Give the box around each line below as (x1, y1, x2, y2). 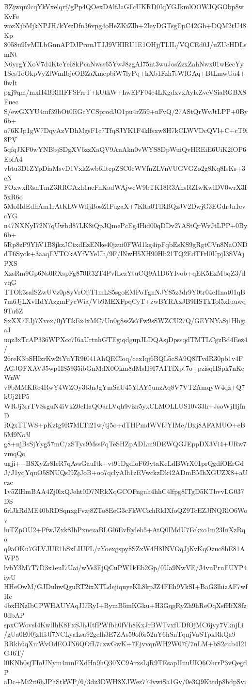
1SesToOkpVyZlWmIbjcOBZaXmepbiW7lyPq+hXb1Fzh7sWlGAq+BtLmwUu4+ (4, 68, 245, 78)
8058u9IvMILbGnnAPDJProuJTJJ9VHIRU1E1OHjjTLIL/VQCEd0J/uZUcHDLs (4, 39, 247, 49)
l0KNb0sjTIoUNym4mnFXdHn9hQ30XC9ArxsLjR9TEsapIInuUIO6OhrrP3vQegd (4, 657, 247, 667)
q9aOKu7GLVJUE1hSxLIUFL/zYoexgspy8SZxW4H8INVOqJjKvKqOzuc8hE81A (4, 543, 245, 553)
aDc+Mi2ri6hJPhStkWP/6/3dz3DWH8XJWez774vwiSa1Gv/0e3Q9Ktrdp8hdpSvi (4, 676, 246, 687)
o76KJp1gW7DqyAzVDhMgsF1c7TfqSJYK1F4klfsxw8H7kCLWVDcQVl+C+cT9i (4, 125, 248, 135)
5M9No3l (4, 429, 31, 439)
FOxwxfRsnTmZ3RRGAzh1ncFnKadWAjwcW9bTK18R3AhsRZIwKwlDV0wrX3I (4, 182, 247, 192)
